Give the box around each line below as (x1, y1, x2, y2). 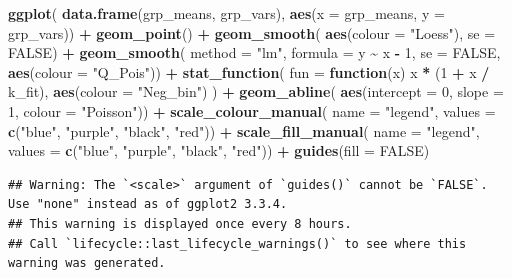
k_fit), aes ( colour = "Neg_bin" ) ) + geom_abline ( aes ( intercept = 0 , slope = (8, 81, 504, 102)
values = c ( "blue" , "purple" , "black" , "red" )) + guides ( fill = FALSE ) (8, 140, 430, 161)
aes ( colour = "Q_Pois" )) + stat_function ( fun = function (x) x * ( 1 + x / (8, 61, 490, 82)
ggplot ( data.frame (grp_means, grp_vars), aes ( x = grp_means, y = (8, 3, 445, 23)
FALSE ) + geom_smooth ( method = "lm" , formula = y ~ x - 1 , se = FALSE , (8, 42, 501, 63)
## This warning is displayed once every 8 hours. (8, 216, 352, 231)
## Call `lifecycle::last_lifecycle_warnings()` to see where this (8, 236, 467, 251)
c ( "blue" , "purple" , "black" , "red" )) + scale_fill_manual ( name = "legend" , (8, 120, 480, 141)
